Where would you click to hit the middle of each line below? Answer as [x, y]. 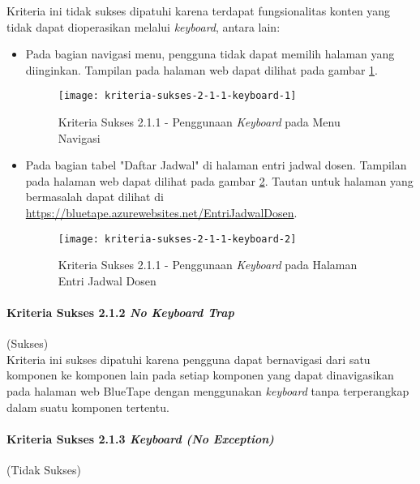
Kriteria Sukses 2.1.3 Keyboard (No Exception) [140, 438]
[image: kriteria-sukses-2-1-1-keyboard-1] [177, 96]
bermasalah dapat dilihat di [94, 197]
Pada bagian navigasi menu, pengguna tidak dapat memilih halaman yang [210, 54]
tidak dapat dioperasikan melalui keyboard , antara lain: [144, 26]
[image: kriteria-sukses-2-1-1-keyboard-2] [177, 239]
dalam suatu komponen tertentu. [88, 407]
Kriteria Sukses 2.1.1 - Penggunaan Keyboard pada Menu [199, 122]
